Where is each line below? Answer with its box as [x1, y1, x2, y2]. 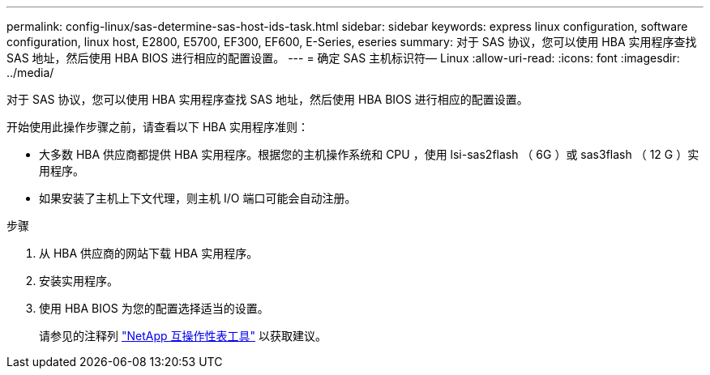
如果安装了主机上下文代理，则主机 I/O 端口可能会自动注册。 [39, 191, 357, 205]
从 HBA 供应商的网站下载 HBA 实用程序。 [39, 246, 259, 260]
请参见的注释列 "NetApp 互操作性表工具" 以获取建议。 [39, 329, 327, 343]
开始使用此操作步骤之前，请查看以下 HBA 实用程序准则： [6, 120, 310, 134]
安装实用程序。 [39, 274, 118, 288]
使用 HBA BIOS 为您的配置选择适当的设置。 [39, 301, 269, 315]
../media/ [6, 66, 54, 79]
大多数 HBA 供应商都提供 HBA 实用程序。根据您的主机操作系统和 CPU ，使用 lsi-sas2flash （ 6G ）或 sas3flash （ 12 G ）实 [39, 147, 699, 161]
